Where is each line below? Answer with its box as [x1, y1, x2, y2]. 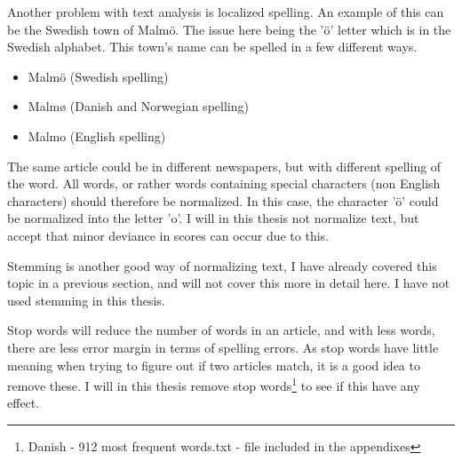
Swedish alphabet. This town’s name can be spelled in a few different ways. [7, 37, 418, 56]
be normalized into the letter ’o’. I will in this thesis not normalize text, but [7, 209, 419, 227]
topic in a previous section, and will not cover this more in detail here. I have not [7, 274, 450, 292]
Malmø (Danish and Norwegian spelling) [28, 97, 249, 115]
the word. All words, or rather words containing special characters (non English [7, 174, 441, 193]
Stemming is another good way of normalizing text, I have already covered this [7, 256, 437, 274]
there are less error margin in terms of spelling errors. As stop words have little [7, 338, 439, 356]
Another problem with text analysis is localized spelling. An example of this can [7, 3, 444, 20]
